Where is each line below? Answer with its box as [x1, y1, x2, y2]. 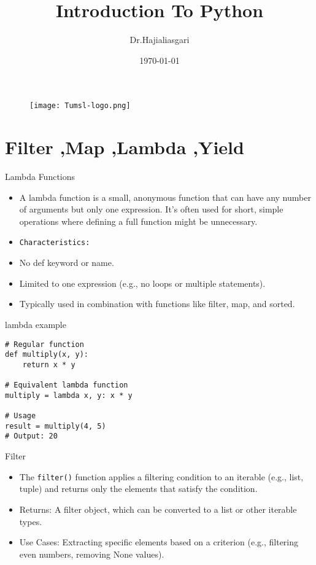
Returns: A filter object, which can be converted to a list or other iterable [19, 502, 297, 515]
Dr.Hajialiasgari [129, 33, 190, 46]
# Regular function [5, 340, 84, 349]
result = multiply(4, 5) [5, 421, 106, 431]
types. [19, 515, 42, 528]
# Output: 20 [5, 432, 58, 441]
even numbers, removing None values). [19, 547, 164, 560]
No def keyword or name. [19, 256, 114, 269]
